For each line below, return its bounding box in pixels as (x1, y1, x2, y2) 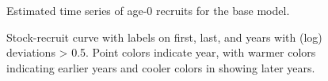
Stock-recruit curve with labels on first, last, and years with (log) (6, 28, 322, 45)
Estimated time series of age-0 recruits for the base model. (6, 2, 290, 18)
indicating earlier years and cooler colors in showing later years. (6, 59, 315, 75)
